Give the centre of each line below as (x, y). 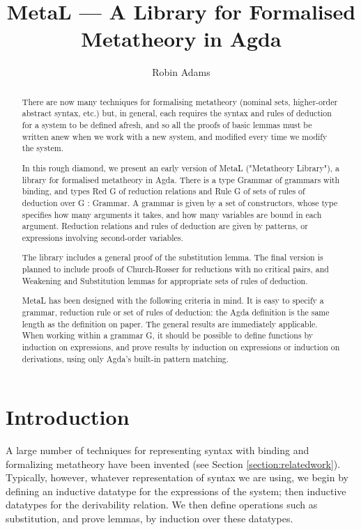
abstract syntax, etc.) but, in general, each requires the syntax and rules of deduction (177, 113)
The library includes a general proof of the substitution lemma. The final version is (172, 257)
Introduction (68, 417)
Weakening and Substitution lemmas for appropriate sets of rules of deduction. (165, 280)
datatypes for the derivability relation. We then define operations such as (162, 505)
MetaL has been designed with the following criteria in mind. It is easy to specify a (173, 301)
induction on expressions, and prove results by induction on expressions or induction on (181, 346)
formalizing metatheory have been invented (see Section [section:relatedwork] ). (173, 463)
